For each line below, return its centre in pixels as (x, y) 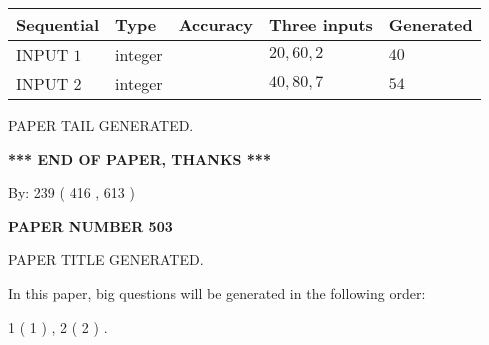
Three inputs (321, 24)
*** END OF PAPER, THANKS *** (139, 158)
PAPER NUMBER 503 (90, 225)
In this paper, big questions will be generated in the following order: (217, 292)
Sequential (58, 24)
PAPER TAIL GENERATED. (101, 125)
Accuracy (216, 24)
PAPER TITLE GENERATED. (106, 259)
